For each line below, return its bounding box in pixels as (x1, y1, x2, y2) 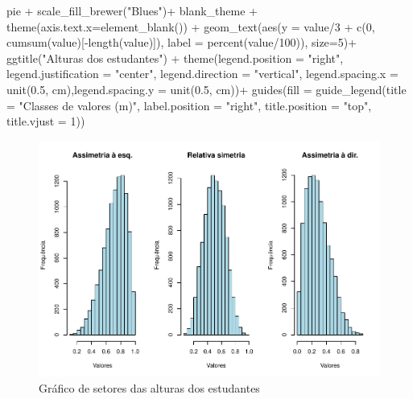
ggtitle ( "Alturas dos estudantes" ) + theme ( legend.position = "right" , (6, 49, 344, 66)
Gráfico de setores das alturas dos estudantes (39, 379, 260, 396)
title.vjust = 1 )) (6, 113, 85, 130)
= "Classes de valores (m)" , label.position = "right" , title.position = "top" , (6, 97, 372, 113)
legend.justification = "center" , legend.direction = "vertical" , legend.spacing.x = (6, 65, 399, 82)
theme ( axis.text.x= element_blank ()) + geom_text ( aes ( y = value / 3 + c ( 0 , (6, 18, 375, 35)
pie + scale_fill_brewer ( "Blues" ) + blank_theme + (6, 2, 258, 19)
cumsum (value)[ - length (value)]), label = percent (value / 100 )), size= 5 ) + (6, 34, 357, 51)
